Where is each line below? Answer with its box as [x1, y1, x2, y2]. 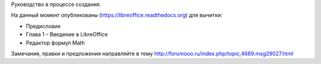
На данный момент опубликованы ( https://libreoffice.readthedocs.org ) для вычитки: [11, 12, 223, 19]
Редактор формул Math [26, 39, 86, 46]
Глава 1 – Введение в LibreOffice [26, 31, 108, 38]
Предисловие [26, 23, 61, 30]
